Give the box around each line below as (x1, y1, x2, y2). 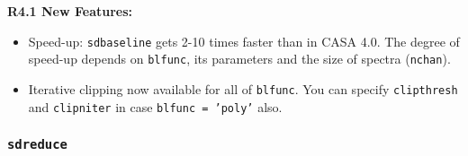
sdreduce (7, 137, 67, 152)
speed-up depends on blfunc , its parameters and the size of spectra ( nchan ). (28, 49, 451, 68)
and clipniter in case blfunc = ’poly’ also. (28, 97, 283, 116)
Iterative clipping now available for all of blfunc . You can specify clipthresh (28, 79, 458, 98)
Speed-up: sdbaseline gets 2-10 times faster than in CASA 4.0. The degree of (28, 31, 460, 50)
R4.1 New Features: (7, 2, 133, 20)
